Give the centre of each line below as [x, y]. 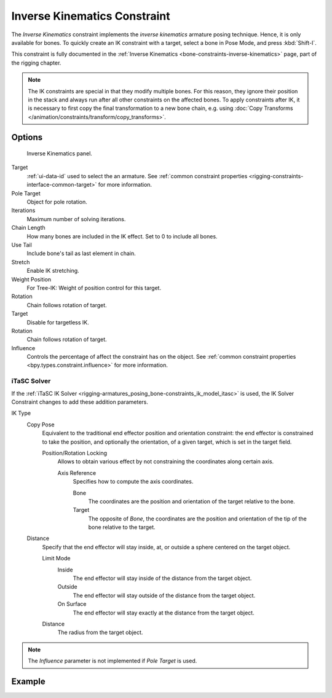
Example [28, 681]
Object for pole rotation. [57, 202]
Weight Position [31, 279]
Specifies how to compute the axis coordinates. [133, 482]
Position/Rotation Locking [75, 453]
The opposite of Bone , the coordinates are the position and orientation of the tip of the [197, 519]
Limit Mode [56, 559]
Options [27, 137]
